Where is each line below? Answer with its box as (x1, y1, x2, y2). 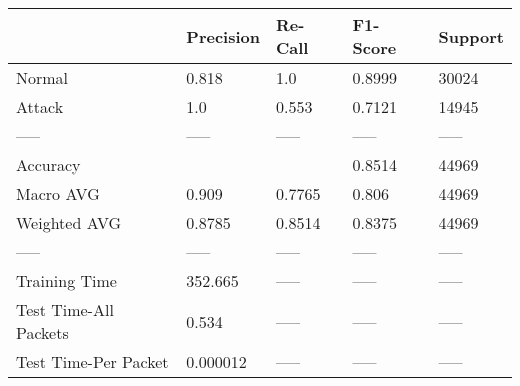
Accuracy (16, 153, 81, 176)
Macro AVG (16, 182, 100, 205)
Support (438, 24, 504, 48)
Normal (16, 66, 69, 89)
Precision (186, 24, 260, 48)
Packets (16, 321, 69, 344)
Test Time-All (16, 298, 114, 321)
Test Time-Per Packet (16, 350, 169, 373)
